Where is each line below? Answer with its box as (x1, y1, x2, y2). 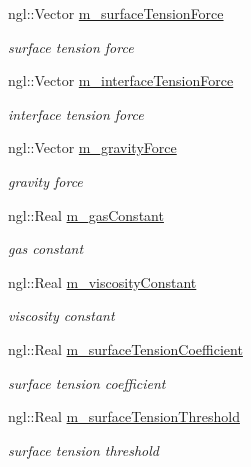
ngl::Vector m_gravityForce (8, 137, 177, 158)
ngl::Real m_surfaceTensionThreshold (8, 406, 240, 427)
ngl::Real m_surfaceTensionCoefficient (8, 338, 243, 359)
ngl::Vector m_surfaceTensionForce (8, 3, 224, 23)
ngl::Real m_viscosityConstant (8, 271, 197, 292)
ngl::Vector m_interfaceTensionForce (8, 70, 234, 91)
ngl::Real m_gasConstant (8, 204, 164, 225)
